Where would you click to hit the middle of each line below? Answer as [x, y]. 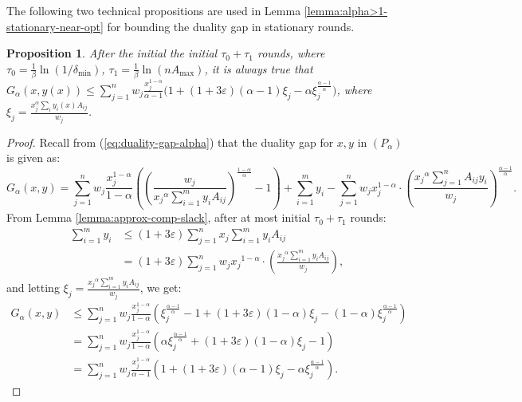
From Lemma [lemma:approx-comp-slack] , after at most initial [159, 217]
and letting [33, 288]
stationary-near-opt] [55, 26]
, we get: [161, 288]
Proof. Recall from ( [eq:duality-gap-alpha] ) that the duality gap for [170, 142]
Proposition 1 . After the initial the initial [112, 53]
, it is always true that [259, 68]
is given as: [33, 158]
